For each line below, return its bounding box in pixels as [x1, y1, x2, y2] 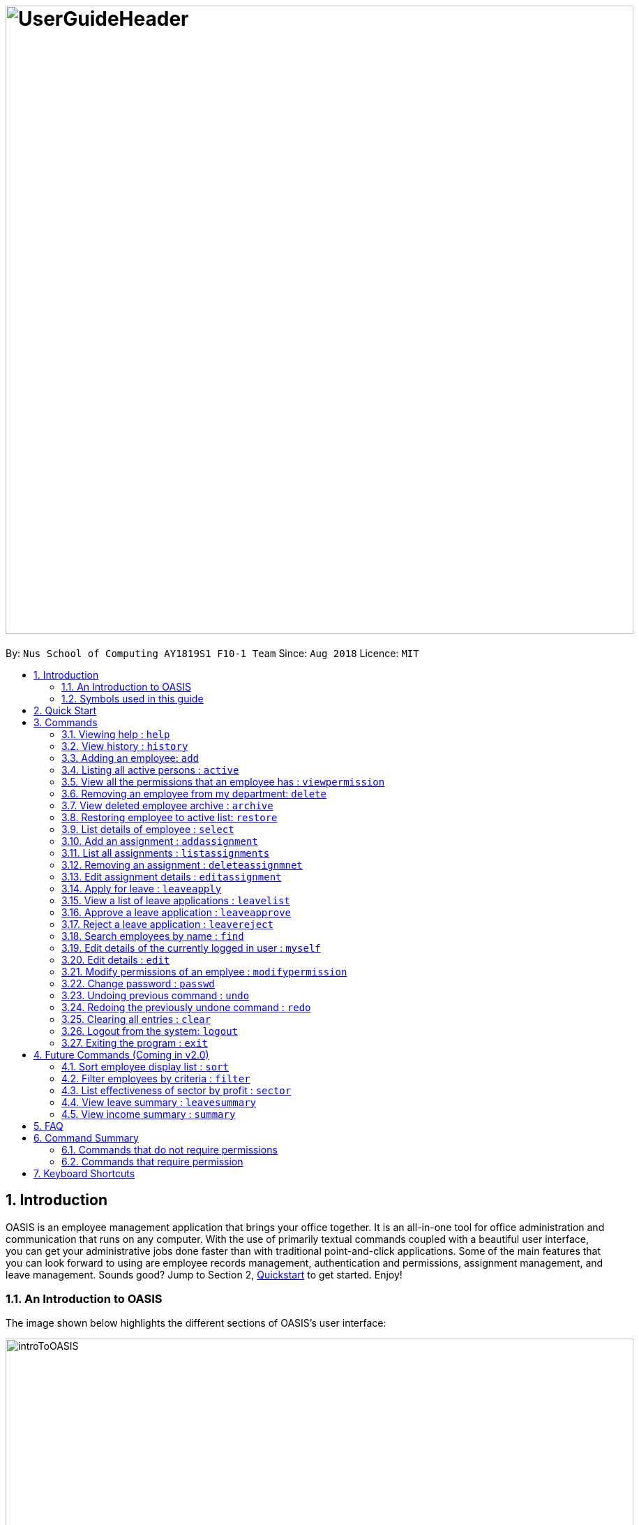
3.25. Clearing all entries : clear [61, 1012, 211, 1025]
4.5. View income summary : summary [61, 1107, 236, 1120]
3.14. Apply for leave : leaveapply [61, 882, 222, 894]
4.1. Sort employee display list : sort [61, 1060, 229, 1073]
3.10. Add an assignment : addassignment [61, 834, 258, 847]
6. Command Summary [33, 1131, 139, 1144]
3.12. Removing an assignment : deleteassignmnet [61, 858, 303, 871]
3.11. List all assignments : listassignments [61, 846, 270, 859]
